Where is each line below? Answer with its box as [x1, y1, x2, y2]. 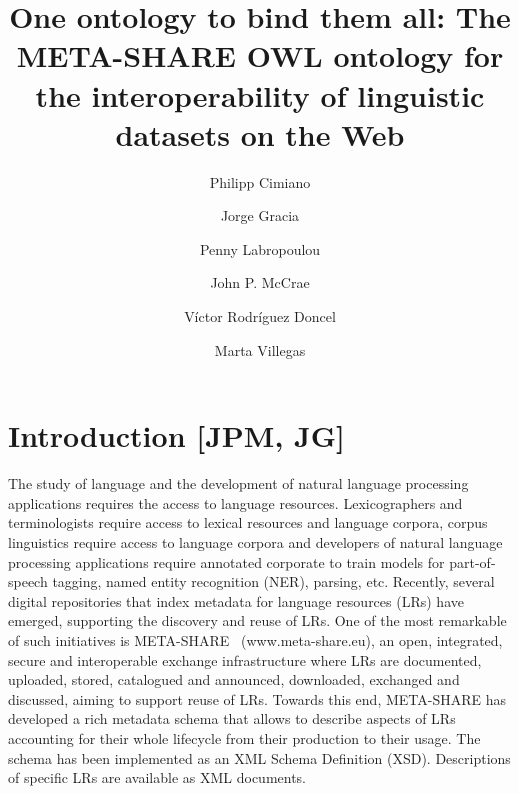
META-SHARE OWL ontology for [16, 35, 504, 76]
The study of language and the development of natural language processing [8, 473, 469, 494]
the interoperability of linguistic [35, 74, 485, 115]
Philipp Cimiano [209, 171, 311, 192]
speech [8, 571, 48, 592]
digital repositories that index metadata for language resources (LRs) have [8, 590, 464, 611]
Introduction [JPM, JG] [8, 415, 345, 456]
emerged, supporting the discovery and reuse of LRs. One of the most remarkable [8, 610, 507, 631]
